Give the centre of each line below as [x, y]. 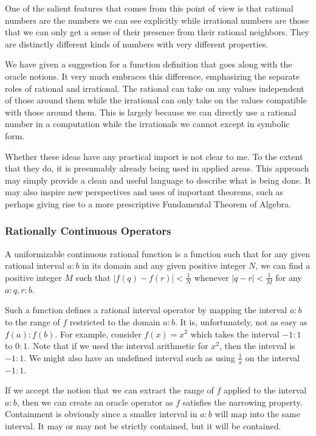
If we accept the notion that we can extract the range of [109, 390]
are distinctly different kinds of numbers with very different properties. [137, 43]
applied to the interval [265, 390]
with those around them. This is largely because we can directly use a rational [151, 112]
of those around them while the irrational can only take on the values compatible [156, 100]
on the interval [273, 357]
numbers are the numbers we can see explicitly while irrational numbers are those [157, 20]
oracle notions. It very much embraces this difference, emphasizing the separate [153, 76]
